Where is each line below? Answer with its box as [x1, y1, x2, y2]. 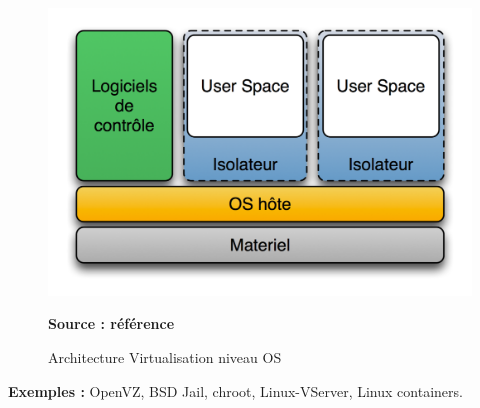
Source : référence [48, 313, 175, 334]
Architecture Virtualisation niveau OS [48, 346, 282, 367]
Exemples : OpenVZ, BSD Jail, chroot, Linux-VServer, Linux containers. [8, 380, 463, 401]
